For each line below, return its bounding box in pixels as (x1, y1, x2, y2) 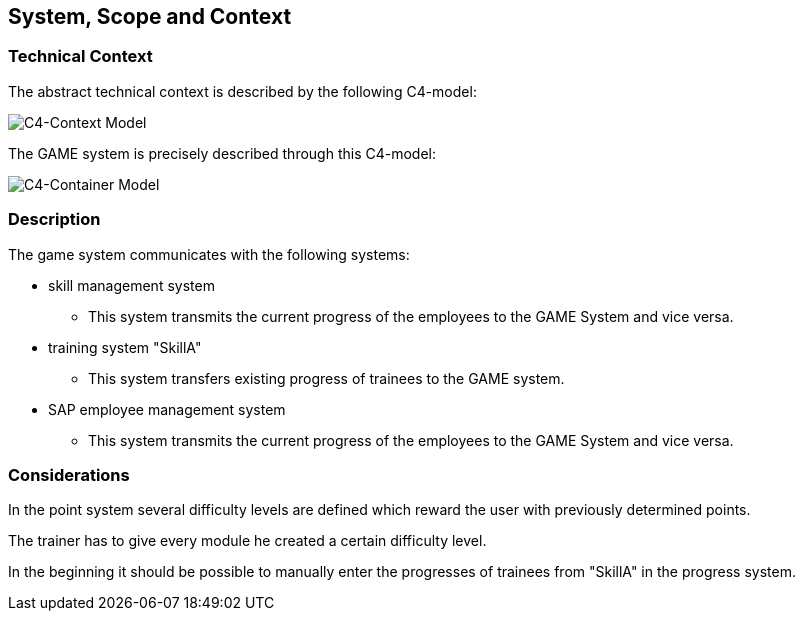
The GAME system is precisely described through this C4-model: (8, 144, 436, 162)
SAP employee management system (48, 400, 286, 418)
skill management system (48, 276, 215, 294)
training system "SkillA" (48, 338, 202, 356)
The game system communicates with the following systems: (8, 245, 410, 263)
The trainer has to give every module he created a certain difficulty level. (8, 532, 487, 550)
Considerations (8, 464, 130, 485)
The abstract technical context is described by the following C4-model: (8, 82, 477, 100)
